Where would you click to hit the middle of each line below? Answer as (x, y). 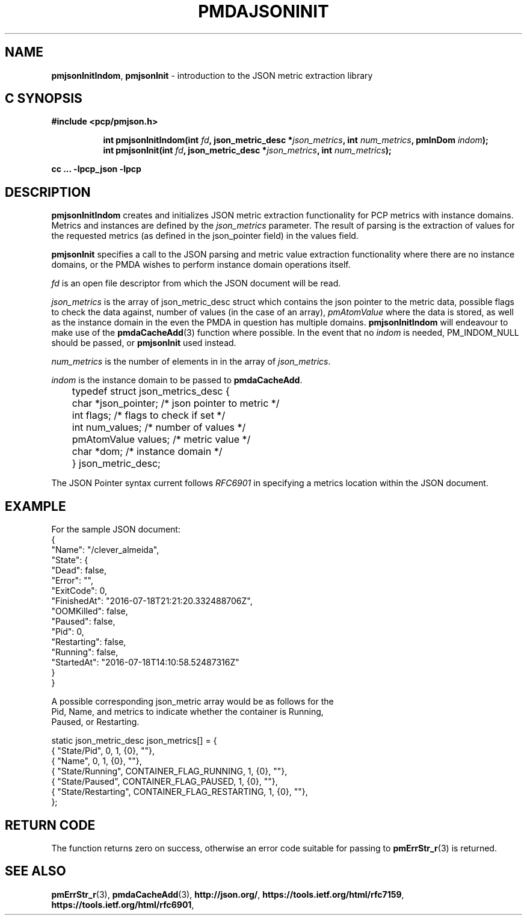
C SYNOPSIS (44, 99)
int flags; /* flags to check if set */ (149, 415)
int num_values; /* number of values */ (159, 428)
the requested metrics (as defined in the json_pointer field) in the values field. (205, 236)
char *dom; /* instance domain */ (147, 452)
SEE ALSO (35, 871)
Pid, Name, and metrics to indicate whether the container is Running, (187, 712)
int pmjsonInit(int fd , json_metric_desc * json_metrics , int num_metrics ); (247, 150)
